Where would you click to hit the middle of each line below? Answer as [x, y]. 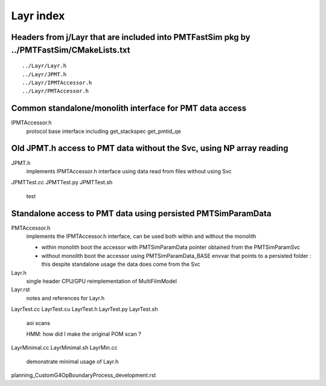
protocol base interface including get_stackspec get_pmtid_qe [104, 131]
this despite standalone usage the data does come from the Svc [121, 264]
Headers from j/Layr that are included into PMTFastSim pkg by [131, 37]
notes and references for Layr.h [66, 298]
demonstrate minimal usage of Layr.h [72, 361]
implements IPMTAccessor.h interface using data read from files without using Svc [129, 171]
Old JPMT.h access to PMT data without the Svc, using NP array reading [150, 148]
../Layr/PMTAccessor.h [56, 91]
